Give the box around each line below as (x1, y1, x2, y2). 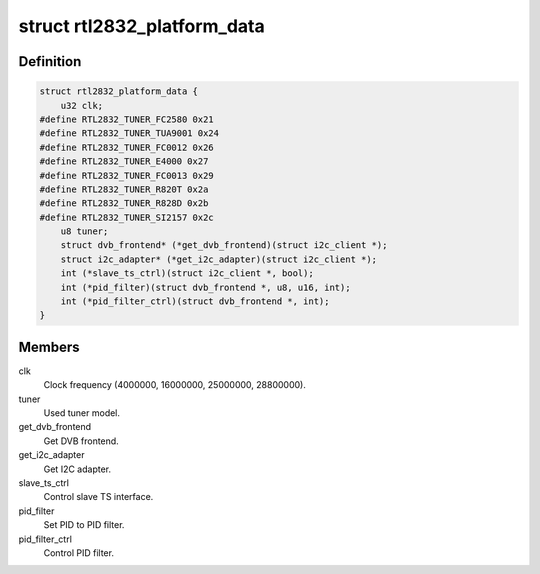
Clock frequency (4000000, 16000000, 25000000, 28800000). (43, 379, 307, 391)
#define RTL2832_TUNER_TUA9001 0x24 (39, 128, 220, 139)
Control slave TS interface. (43, 491, 154, 503)
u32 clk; (60, 100, 104, 111)
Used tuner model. (43, 407, 120, 419)
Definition (18, 53, 82, 70)
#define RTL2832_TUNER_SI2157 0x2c (39, 211, 214, 223)
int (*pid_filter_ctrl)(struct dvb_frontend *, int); (60, 296, 330, 307)
